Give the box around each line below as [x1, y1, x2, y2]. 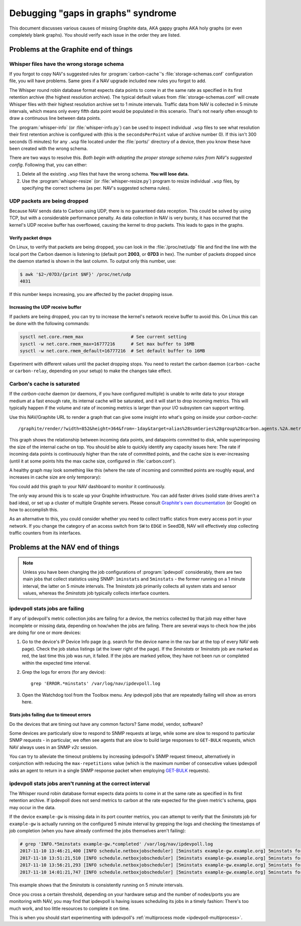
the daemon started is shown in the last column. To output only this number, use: [9, 258, 177, 264]
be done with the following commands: [9, 321, 90, 327]
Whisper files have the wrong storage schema [9, 60, 124, 67]
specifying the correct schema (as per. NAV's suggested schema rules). [22, 185, 171, 191]
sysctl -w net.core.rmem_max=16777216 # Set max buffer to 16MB [20, 341, 195, 347]
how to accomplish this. [9, 507, 59, 513]
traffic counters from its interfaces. [9, 530, 82, 536]
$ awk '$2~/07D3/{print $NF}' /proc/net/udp [20, 271, 131, 277]
